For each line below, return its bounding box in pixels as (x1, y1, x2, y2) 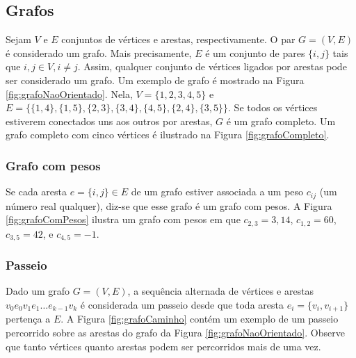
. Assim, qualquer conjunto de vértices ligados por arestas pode (77, 59, 347, 74)
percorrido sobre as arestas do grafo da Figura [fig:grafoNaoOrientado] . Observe (6, 325, 345, 339)
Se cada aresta (6, 184, 67, 199)
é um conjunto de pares (205, 45, 305, 60)
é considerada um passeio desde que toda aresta (80, 297, 284, 311)
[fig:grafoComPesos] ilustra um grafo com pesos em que (6, 212, 241, 227)
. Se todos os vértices (228, 100, 318, 115)
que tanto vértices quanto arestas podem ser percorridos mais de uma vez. (6, 339, 321, 353)
